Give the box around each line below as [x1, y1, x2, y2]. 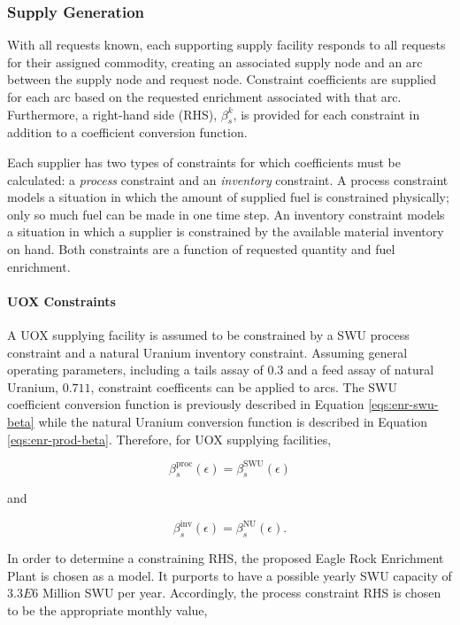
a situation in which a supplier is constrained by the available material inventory [7, 222, 444, 241]
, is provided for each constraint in [233, 104, 420, 123]
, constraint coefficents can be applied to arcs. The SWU [90, 377, 397, 396]
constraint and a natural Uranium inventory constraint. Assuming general [7, 343, 408, 361]
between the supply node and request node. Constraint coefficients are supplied [7, 70, 437, 89]
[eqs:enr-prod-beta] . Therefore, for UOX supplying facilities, [7, 429, 332, 448]
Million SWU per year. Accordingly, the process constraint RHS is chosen [42, 583, 441, 602]
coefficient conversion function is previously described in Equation [7, 395, 364, 413]
